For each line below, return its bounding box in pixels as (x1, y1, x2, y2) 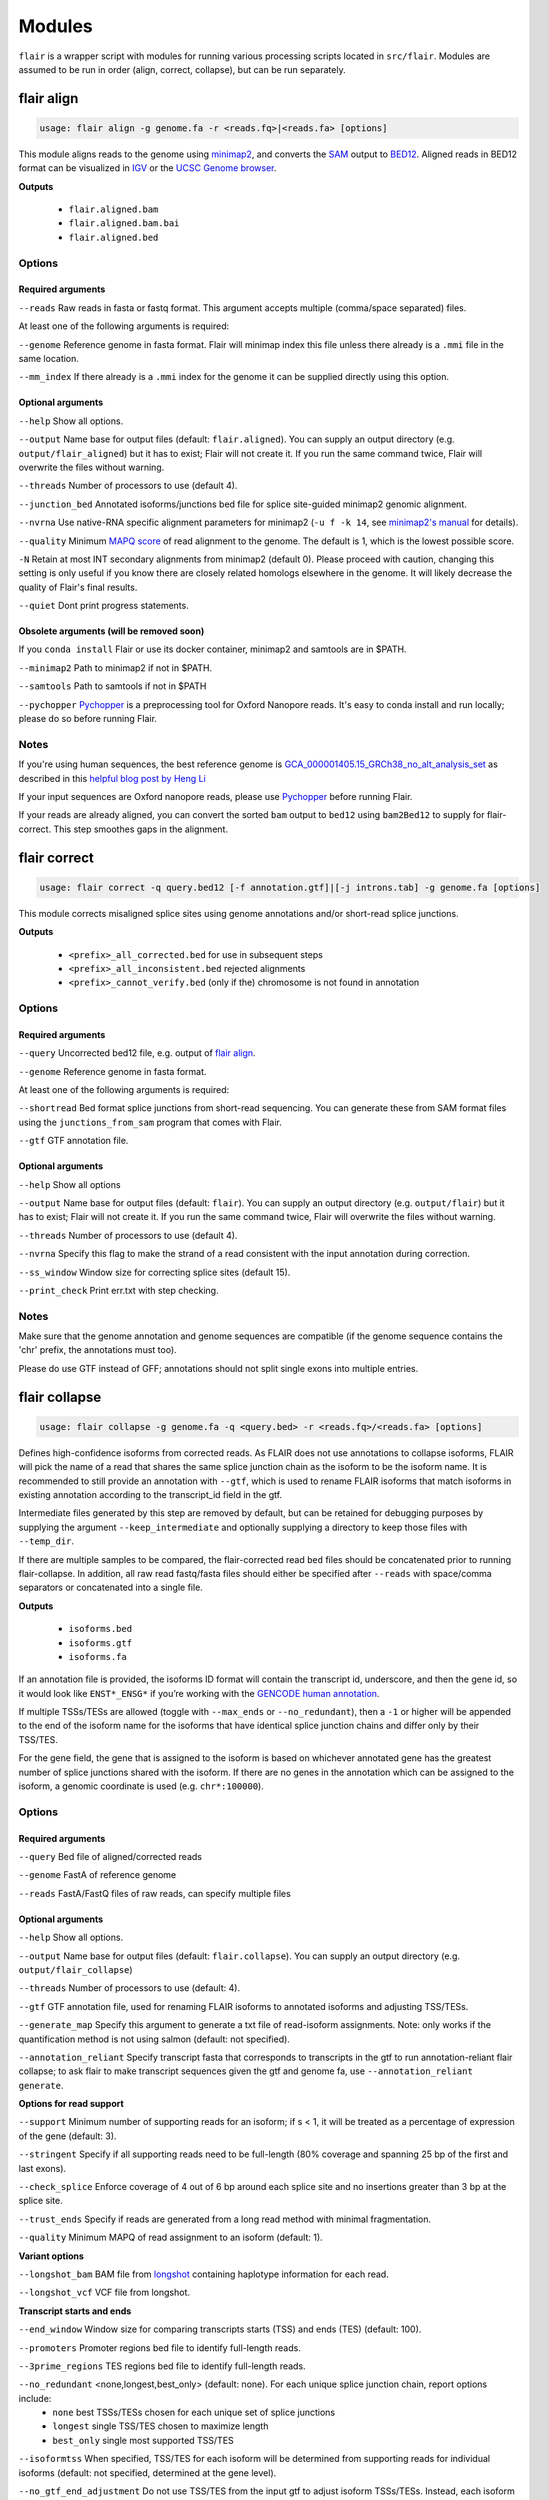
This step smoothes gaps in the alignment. (53, 823, 229, 835)
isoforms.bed (68, 1623, 133, 1635)
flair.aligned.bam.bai (68, 218, 180, 229)
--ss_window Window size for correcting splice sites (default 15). (18, 1266, 291, 1278)
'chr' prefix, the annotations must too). (18, 1344, 177, 1356)
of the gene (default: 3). (18, 2130, 117, 2142)
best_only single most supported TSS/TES (52, 2434, 234, 2446)
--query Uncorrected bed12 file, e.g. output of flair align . (18, 1047, 256, 1059)
